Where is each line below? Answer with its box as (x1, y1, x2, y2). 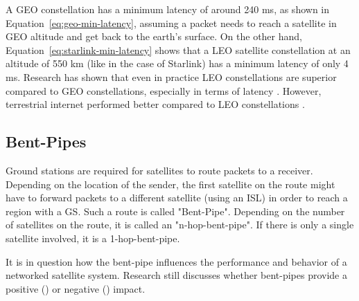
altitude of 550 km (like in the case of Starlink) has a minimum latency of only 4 (6, 56, 349, 71)
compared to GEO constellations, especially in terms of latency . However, (6, 83, 322, 98)
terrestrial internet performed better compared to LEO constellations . (6, 97, 305, 111)
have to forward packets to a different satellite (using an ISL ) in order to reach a (6, 190, 348, 205)
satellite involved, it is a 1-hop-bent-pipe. (6, 230, 180, 245)
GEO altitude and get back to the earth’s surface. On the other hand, (6, 29, 302, 44)
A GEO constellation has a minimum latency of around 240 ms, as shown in (6, 2, 329, 16)
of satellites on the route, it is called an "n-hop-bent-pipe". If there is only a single (6, 217, 354, 232)
